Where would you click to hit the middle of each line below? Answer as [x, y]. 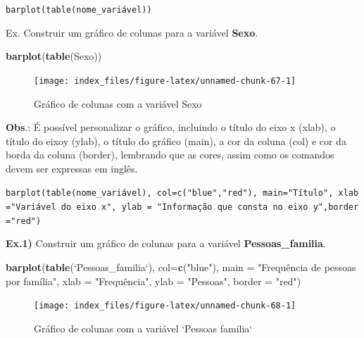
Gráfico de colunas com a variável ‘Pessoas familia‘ [143, 328]
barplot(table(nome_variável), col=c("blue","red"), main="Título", [170, 193]
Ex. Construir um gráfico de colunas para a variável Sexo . [132, 32]
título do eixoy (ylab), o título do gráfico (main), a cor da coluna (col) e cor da [176, 140]
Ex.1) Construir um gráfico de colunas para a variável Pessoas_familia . [166, 243]
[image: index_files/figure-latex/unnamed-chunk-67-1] [165, 81]
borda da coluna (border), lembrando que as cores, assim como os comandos [170, 155]
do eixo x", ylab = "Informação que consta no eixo [184, 207]
